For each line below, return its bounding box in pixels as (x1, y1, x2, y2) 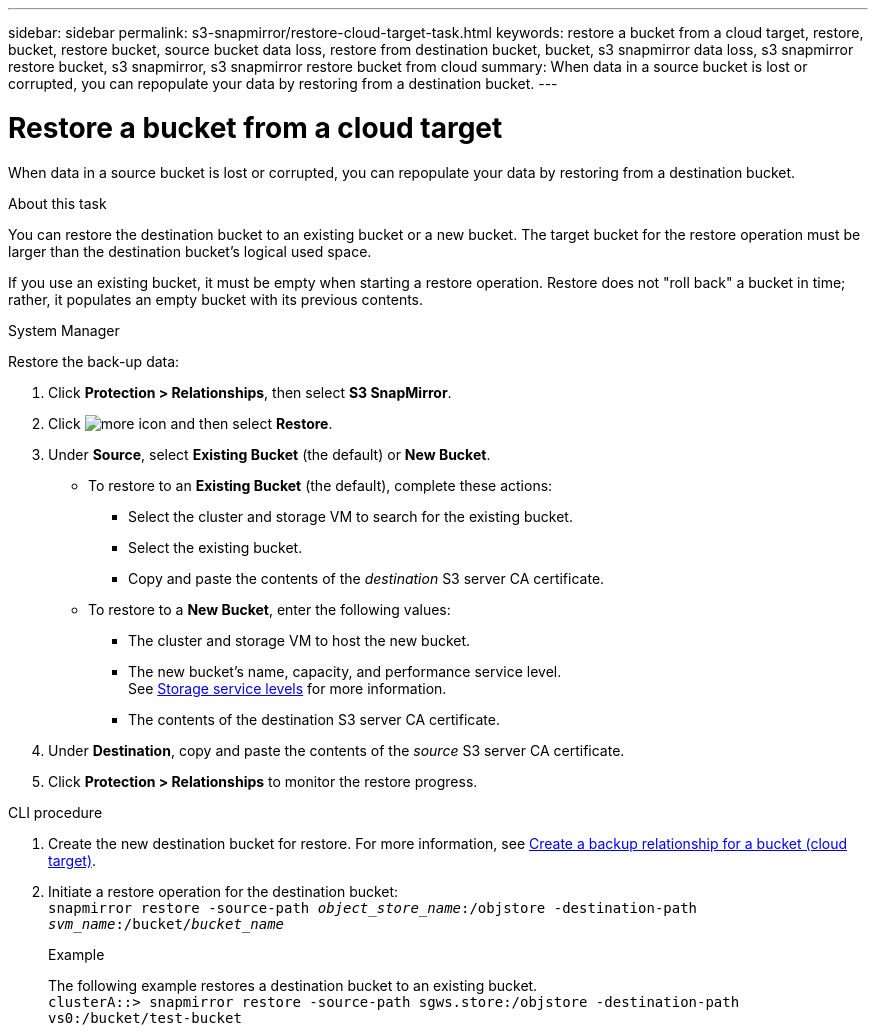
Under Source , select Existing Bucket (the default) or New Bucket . (48, 445, 491, 463)
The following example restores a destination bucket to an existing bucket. (48, 976, 538, 994)
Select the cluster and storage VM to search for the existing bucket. (128, 507, 573, 525)
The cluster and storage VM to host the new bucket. (128, 631, 471, 649)
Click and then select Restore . (48, 414, 333, 432)
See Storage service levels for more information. (128, 679, 447, 697)
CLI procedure (8, 803, 103, 821)
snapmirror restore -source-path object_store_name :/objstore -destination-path (48, 899, 698, 916)
